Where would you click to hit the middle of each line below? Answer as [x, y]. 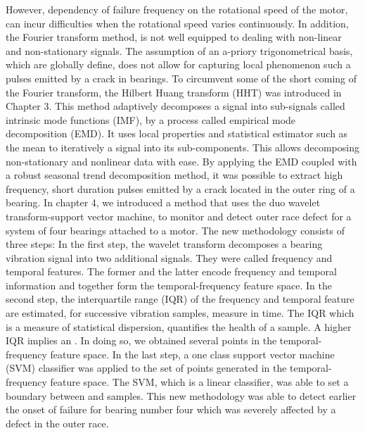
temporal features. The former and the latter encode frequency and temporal [171, 271]
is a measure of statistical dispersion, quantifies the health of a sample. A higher [179, 326]
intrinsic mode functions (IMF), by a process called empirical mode [151, 119]
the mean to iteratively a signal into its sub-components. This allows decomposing [182, 147]
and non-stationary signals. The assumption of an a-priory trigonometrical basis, [179, 50]
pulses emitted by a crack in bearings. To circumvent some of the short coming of [181, 78]
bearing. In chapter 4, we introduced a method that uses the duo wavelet [163, 202]
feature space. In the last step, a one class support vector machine [192, 354]
